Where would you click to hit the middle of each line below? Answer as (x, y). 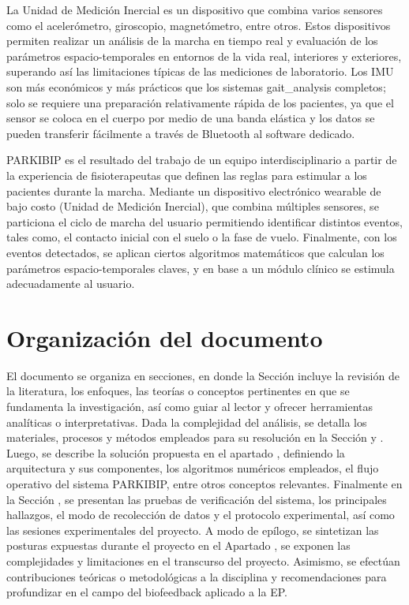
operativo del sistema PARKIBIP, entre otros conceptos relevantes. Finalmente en (204, 483)
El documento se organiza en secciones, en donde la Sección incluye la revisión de (203, 375)
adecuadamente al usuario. (71, 284)
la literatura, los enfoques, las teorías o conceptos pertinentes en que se (178, 391)
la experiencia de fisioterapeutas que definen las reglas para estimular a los (187, 175)
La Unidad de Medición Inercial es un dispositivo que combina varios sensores (195, 9)
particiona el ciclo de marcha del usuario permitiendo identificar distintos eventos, (204, 221)
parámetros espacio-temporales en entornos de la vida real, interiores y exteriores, (204, 56)
